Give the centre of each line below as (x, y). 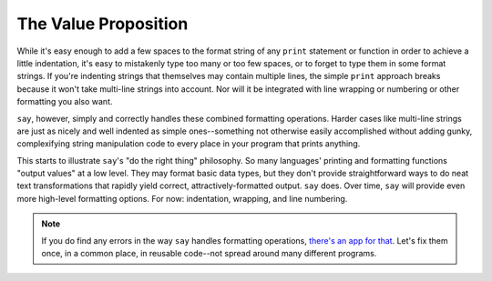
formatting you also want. (65, 102)
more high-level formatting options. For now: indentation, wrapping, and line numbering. (182, 198)
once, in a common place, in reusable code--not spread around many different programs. (209, 254)
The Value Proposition (102, 24)
